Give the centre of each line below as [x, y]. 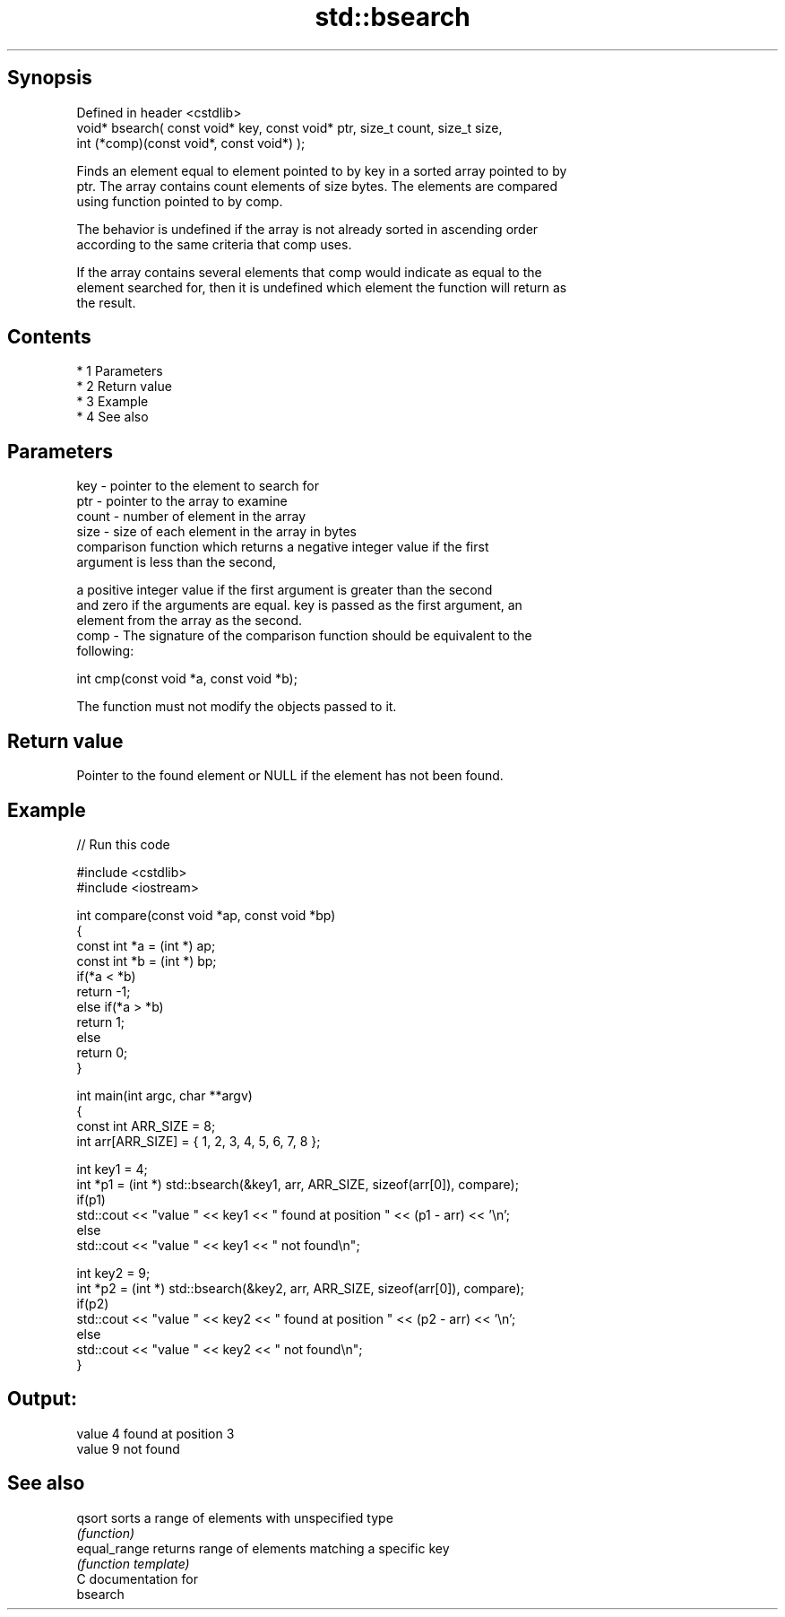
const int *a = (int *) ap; [146, 945]
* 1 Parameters [120, 371]
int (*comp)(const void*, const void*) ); [191, 143]
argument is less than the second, [177, 562]
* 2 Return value [124, 387]
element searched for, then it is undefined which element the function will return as [322, 287]
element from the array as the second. [190, 621]
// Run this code [123, 844]
